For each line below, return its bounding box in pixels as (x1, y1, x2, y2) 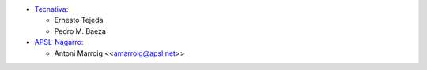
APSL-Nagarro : (34, 38, 84, 47)
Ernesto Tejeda (54, 16, 104, 25)
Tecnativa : (34, 5, 69, 13)
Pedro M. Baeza (54, 26, 107, 35)
